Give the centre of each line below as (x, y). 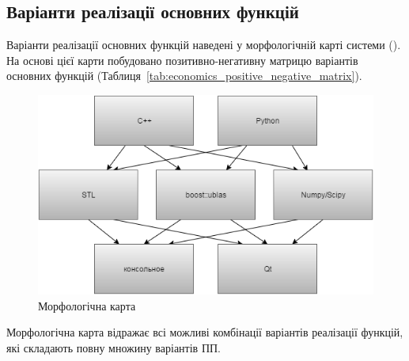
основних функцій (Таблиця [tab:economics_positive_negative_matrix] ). (184, 76)
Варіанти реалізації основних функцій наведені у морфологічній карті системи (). (204, 45)
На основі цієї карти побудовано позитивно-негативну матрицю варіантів (182, 60)
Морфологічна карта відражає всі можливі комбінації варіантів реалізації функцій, (205, 332)
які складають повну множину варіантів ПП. (114, 347)
